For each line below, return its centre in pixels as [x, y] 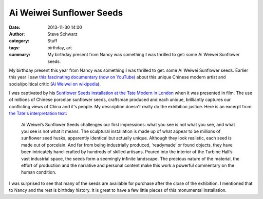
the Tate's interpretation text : [38, 113]
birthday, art [60, 48]
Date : [15, 27]
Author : [17, 34]
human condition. [39, 172]
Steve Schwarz [63, 34]
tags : [14, 48]
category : [19, 41]
